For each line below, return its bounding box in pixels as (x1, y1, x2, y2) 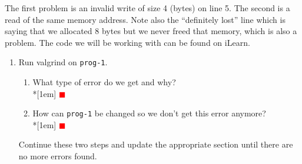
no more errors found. (18, 150, 97, 162)
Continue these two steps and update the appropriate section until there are (18, 138, 293, 150)
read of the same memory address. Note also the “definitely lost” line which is (5, 13, 286, 25)
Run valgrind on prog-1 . (18, 56, 108, 68)
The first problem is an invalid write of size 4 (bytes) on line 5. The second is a (5, 2, 290, 14)
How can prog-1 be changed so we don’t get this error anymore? (32, 107, 266, 119)
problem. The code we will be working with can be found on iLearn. (5, 36, 250, 48)
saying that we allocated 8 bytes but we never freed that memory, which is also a (5, 25, 297, 37)
